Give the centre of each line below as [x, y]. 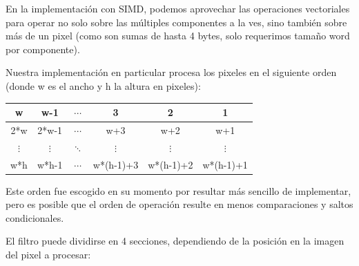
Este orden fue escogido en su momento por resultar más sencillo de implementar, [178, 190]
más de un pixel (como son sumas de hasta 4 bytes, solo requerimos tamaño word [178, 36]
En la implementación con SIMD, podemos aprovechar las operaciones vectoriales [178, 8]
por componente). [43, 49]
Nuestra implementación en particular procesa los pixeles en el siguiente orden [171, 72]
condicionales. [35, 217]
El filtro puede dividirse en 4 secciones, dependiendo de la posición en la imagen [175, 241]
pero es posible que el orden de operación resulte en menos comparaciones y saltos [179, 204]
